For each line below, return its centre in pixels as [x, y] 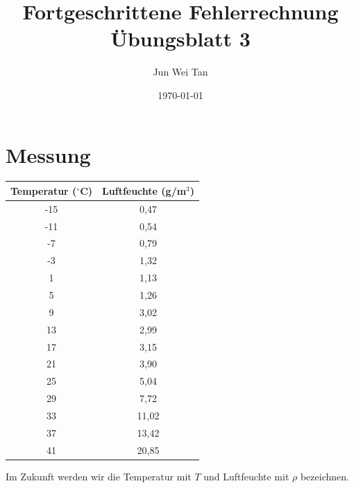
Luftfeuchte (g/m [144, 190]
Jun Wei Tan [180, 72]
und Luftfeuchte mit [246, 476]
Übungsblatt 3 [180, 38]
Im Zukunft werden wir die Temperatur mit [99, 476]
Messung [48, 154]
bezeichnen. [324, 476]
